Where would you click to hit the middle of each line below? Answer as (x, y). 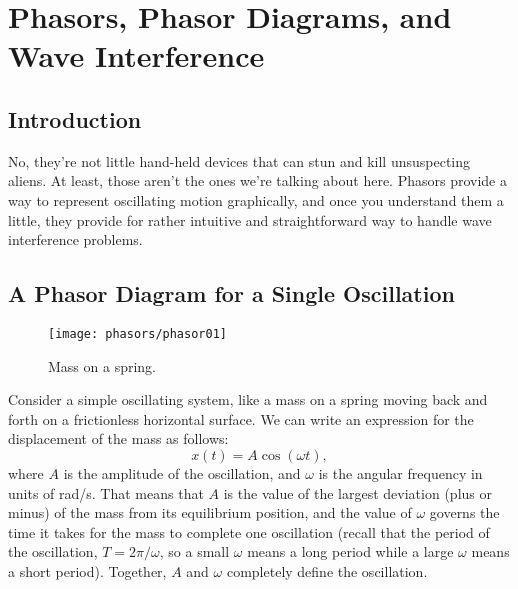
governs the (464, 512)
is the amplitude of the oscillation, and (182, 472)
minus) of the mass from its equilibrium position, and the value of (210, 512)
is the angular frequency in (400, 472)
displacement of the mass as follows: (118, 438)
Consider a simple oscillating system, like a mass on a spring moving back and (248, 399)
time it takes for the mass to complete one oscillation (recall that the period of (249, 531)
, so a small (194, 551)
